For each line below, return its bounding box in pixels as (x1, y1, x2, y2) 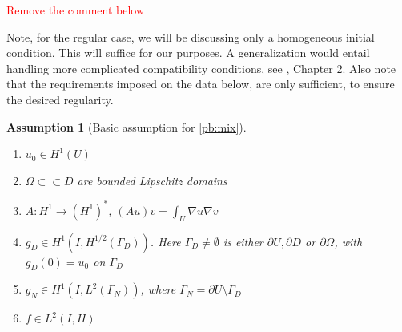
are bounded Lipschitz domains (77, 172, 227, 188)
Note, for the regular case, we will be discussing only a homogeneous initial (6, 28, 375, 45)
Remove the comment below (6, 2, 145, 18)
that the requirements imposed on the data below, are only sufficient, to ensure (6, 75, 395, 92)
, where (140, 281, 176, 298)
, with (334, 233, 363, 249)
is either (223, 233, 263, 249)
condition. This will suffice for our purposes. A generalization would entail (6, 44, 370, 61)
